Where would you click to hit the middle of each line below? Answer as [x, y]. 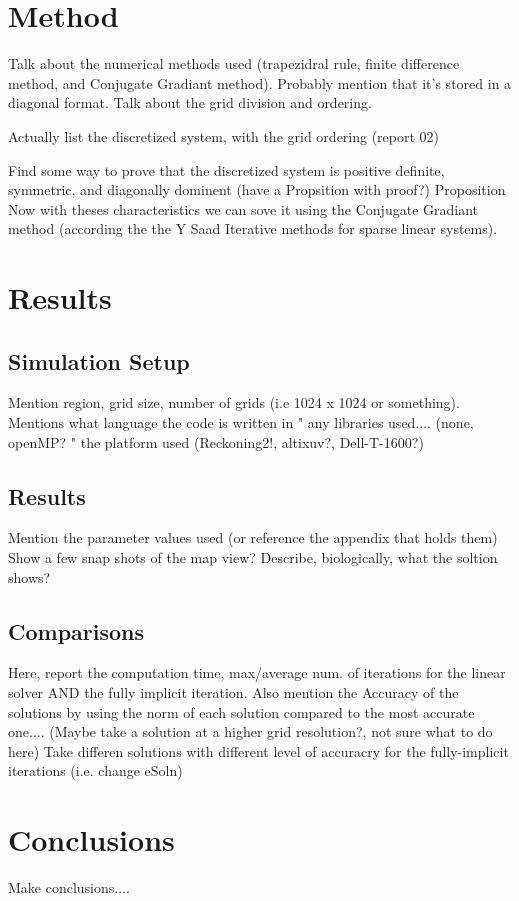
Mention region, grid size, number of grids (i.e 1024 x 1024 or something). [234, 402]
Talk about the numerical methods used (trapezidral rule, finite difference [234, 63]
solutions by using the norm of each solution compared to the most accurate [241, 711]
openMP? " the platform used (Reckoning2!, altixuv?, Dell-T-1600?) [216, 441]
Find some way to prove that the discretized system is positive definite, [226, 169]
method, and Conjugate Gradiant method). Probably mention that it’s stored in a [260, 82]
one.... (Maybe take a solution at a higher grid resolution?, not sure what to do [250, 731]
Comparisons [76, 630]
